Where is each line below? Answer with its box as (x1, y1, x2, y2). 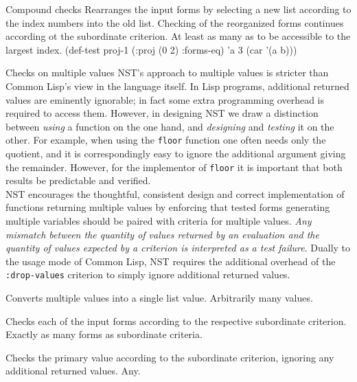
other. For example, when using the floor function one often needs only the (5, 133, 326, 147)
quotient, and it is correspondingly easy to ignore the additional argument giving (5, 146, 346, 160)
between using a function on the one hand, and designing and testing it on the (5, 119, 334, 133)
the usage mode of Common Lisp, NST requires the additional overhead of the (5, 254, 336, 268)
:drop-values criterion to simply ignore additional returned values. (5, 267, 290, 282)
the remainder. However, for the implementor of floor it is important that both (5, 159, 343, 174)
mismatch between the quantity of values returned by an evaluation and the (5, 227, 319, 241)
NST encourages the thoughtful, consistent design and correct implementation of (5, 186, 345, 201)
